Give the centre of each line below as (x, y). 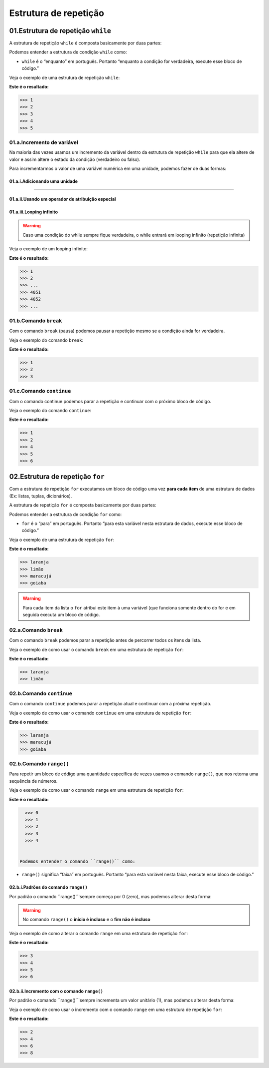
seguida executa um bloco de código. (61, 615)
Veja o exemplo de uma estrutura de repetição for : (62, 539)
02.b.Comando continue (41, 693)
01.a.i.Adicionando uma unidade (44, 181)
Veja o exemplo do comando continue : (50, 410)
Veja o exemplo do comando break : (46, 340)
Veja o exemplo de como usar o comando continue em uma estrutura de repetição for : (100, 713)
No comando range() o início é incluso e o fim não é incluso (86, 920)
